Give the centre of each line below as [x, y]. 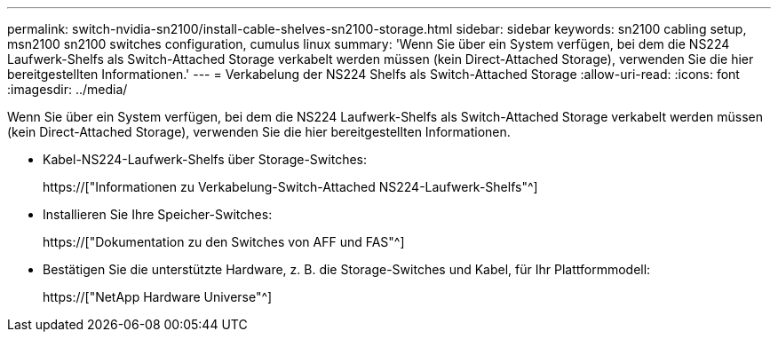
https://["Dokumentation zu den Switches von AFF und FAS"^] [224, 242]
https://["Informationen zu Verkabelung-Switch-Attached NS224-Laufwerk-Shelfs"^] [290, 187]
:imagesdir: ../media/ [67, 89]
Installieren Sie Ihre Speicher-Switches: [158, 214]
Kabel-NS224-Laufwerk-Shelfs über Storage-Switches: [205, 159]
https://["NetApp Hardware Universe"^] [158, 297]
